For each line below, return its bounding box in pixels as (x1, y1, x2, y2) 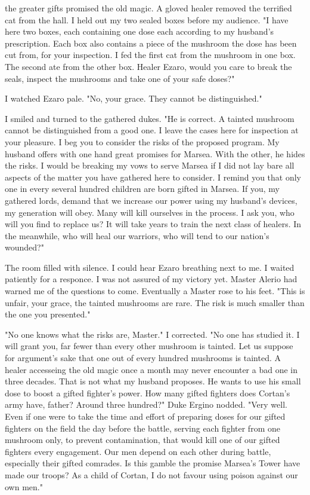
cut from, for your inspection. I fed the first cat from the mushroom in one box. (5, 48, 296, 61)
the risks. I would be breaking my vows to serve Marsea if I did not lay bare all (5, 159, 294, 172)
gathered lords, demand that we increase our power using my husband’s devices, (5, 194, 297, 206)
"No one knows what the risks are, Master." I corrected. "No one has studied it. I (5, 328, 300, 340)
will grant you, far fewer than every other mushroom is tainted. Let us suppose (5, 340, 293, 352)
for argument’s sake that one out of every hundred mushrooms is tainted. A (5, 352, 281, 364)
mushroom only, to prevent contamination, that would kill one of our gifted (5, 433, 280, 446)
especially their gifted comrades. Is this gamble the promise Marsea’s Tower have (5, 457, 300, 469)
